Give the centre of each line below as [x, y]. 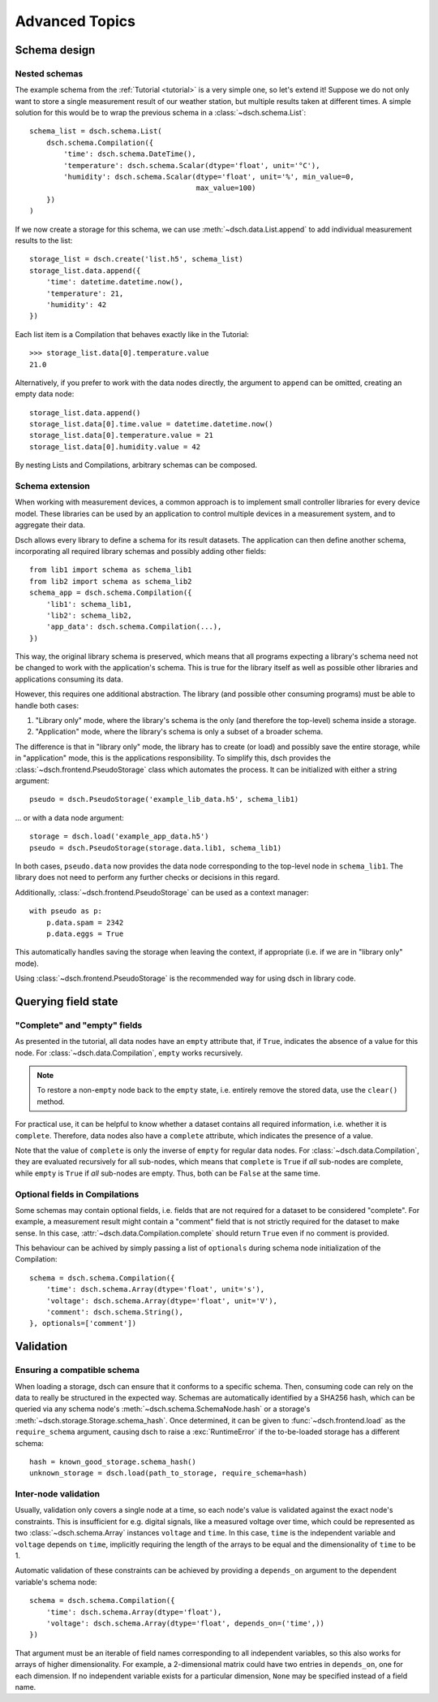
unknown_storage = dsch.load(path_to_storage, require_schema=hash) [168, 1473]
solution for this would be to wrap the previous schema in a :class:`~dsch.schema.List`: [161, 113]
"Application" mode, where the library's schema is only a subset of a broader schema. [179, 732]
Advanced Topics [75, 21]
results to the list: [44, 240]
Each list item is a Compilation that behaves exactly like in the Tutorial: [132, 334]
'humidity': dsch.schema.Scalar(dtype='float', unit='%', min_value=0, [209, 177]
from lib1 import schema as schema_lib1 [111, 570]
